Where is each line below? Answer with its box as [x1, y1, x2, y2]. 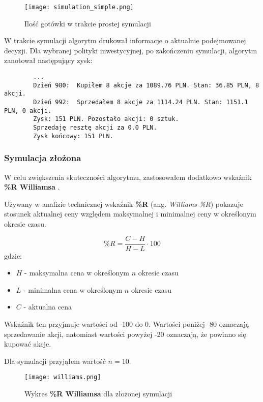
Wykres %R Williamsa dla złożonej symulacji [24, 388, 172, 398]
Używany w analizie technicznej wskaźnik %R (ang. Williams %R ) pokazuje [4, 198, 243, 209]
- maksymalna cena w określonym [24, 267, 129, 278]
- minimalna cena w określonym [23, 284, 123, 295]
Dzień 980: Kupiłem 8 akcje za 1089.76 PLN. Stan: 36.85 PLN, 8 [33, 81, 259, 89]
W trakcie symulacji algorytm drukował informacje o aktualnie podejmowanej [4, 35, 246, 46]
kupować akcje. [4, 338, 51, 349]
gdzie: [4, 250, 22, 261]
